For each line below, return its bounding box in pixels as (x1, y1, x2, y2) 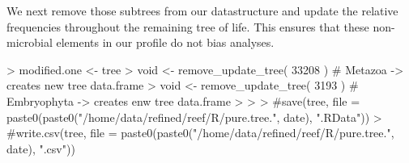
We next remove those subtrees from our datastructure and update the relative (6, 2, 398, 19)
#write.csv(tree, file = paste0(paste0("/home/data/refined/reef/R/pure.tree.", (6, 124, 394, 141)
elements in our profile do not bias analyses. (56, 34, 275, 51)
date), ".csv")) (6, 140, 75, 157)
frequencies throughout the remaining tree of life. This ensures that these (6, 18, 369, 35)
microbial (6, 34, 53, 51)
